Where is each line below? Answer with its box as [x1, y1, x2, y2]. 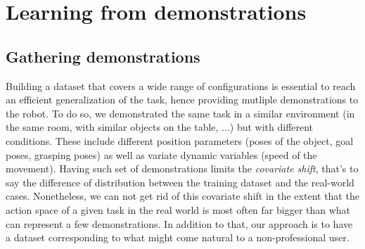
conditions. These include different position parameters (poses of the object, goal [6, 133, 354, 148]
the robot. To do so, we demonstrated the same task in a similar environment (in [6, 106, 355, 120]
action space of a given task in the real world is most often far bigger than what [6, 202, 351, 217]
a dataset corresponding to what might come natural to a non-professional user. [6, 230, 350, 245]
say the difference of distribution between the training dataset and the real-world [6, 174, 354, 189]
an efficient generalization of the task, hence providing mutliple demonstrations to [6, 92, 359, 107]
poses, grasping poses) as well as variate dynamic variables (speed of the [6, 147, 317, 162]
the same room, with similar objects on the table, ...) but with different [6, 120, 314, 134]
